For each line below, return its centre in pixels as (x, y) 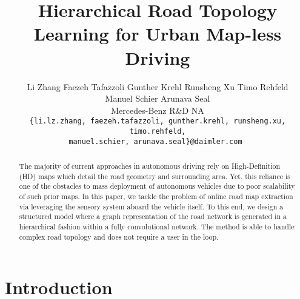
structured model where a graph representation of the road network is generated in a (153, 216)
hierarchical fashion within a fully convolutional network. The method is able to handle (157, 226)
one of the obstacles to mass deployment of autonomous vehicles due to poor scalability (157, 186)
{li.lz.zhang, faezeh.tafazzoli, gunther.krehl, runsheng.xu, (158, 121)
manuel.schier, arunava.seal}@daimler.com (155, 141)
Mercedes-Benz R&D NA (158, 110)
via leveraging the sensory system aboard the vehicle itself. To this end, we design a (151, 206)
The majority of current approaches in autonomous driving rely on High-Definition (150, 166)
